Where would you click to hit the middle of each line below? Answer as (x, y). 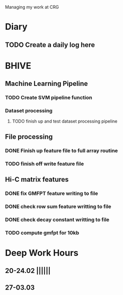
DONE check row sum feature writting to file (58, 206)
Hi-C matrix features (37, 179)
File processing (29, 137)
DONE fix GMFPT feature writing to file (52, 193)
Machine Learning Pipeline (47, 84)
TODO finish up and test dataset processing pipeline (65, 121)
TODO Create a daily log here (50, 45)
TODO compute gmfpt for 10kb (42, 232)
